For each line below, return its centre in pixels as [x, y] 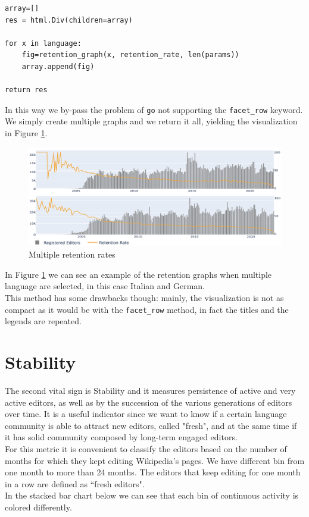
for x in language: [43, 43]
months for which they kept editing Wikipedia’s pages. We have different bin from [155, 460]
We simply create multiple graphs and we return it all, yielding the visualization [151, 121]
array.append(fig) [58, 66]
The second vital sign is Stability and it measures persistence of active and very [150, 390]
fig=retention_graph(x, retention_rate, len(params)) [130, 55]
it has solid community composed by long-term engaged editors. [121, 437]
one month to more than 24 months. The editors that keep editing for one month [153, 472]
